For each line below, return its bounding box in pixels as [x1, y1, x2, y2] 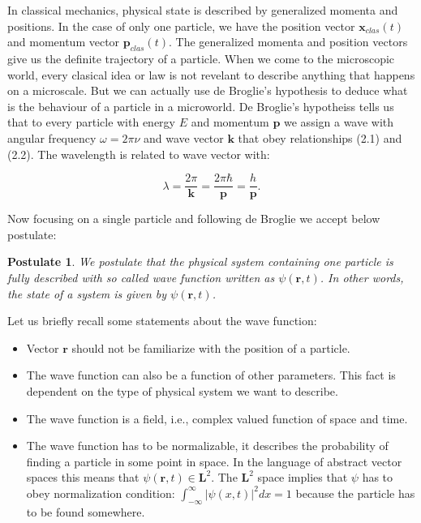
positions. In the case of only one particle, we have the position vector [7, 17, 355, 34]
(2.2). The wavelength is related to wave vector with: [7, 145, 270, 162]
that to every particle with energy [7, 114, 176, 131]
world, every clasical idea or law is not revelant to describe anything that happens [7, 66, 415, 83]
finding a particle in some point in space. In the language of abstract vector [26, 452, 402, 469]
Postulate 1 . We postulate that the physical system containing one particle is [7, 253, 393, 270]
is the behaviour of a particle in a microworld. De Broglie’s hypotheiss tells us [7, 97, 394, 114]
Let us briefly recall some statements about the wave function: [7, 312, 317, 329]
